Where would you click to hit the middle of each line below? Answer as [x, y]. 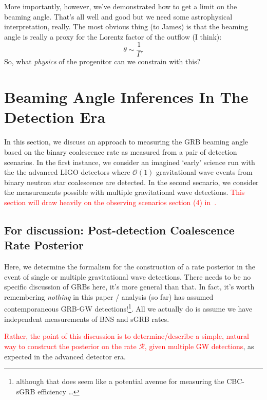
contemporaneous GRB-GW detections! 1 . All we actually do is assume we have [128, 308]
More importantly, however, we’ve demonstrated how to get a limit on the [121, 6]
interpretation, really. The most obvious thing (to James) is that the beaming [126, 26]
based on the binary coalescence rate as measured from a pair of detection [121, 151]
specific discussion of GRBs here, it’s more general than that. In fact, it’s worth [129, 287]
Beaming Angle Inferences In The [126, 97]
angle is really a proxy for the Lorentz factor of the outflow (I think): [113, 36]
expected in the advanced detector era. [65, 356]
